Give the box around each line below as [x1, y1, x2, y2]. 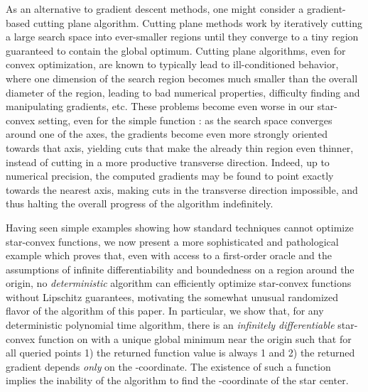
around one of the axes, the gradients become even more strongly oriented [6, 126, 328, 141]
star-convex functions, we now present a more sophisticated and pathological [6, 234, 339, 249]
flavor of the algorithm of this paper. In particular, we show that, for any [6, 303, 324, 318]
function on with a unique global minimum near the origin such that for [38, 331, 352, 346]
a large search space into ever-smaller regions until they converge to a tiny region [6, 29, 359, 44]
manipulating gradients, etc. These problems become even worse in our [6, 99, 315, 114]
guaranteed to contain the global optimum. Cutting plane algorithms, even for [6, 43, 346, 58]
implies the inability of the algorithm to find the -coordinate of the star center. [6, 373, 349, 388]
